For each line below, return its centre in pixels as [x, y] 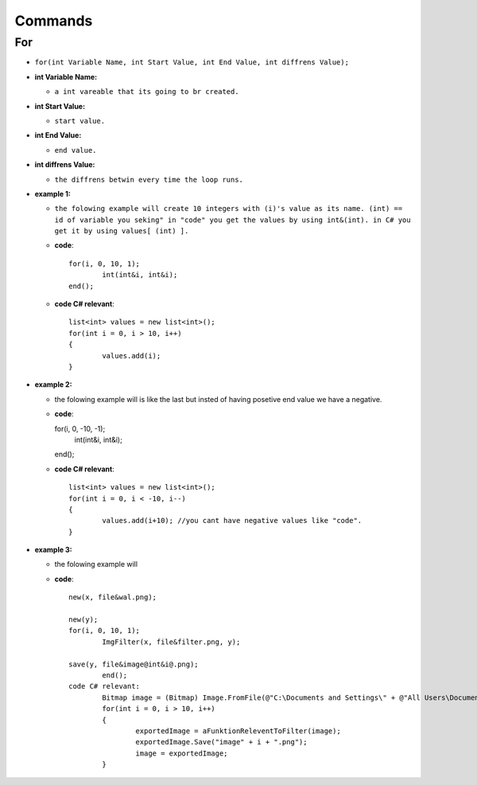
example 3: [54, 550]
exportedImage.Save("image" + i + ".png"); [221, 742]
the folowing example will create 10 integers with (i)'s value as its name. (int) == [229, 209]
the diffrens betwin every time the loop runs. [149, 180]
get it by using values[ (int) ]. [122, 231]
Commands [54, 21]
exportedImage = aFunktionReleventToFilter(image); [238, 731]
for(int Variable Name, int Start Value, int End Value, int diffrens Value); [192, 62]
